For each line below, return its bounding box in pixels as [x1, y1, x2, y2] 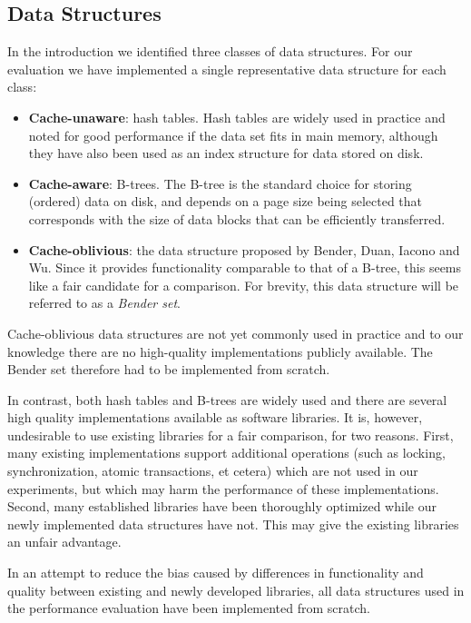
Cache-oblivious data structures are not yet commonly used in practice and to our [7, 323, 464, 342]
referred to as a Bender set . [28, 293, 181, 312]
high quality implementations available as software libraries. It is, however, [7, 408, 423, 427]
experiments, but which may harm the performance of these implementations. [7, 479, 439, 498]
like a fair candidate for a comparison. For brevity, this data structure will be [28, 275, 459, 294]
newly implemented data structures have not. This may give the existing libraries [7, 514, 459, 533]
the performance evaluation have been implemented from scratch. [7, 598, 370, 618]
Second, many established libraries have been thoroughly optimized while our [7, 497, 437, 516]
